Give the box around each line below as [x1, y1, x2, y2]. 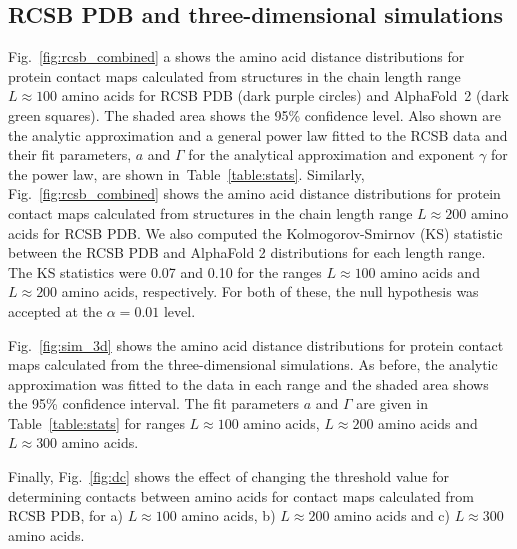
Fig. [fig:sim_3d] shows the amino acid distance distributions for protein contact [8, 334, 504, 355]
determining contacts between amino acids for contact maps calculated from [8, 485, 474, 506]
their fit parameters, [8, 144, 132, 165]
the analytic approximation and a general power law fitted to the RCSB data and [8, 124, 508, 145]
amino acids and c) [334, 505, 451, 526]
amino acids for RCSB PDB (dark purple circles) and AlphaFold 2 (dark [61, 85, 510, 106]
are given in [356, 393, 428, 414]
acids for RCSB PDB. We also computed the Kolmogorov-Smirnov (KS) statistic [8, 222, 503, 243]
